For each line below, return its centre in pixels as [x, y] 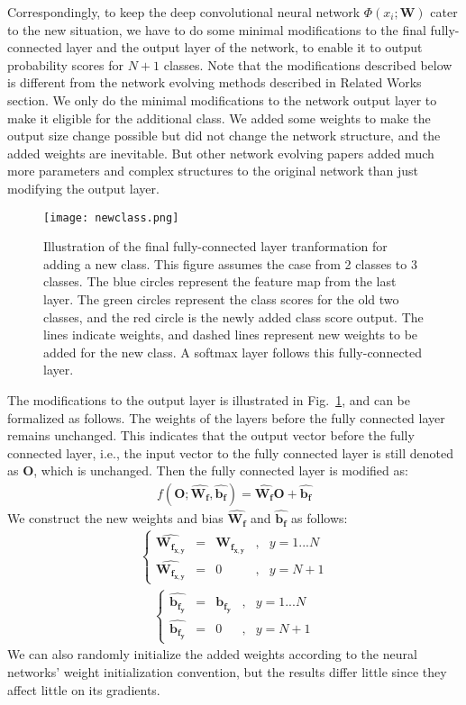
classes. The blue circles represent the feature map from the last [220, 281]
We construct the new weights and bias [115, 518]
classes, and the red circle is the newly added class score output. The [233, 316]
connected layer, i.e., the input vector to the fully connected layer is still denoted [230, 452]
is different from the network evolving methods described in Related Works [215, 82]
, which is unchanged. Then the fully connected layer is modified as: [221, 470]
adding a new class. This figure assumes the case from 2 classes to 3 [230, 263]
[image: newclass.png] [111, 217]
